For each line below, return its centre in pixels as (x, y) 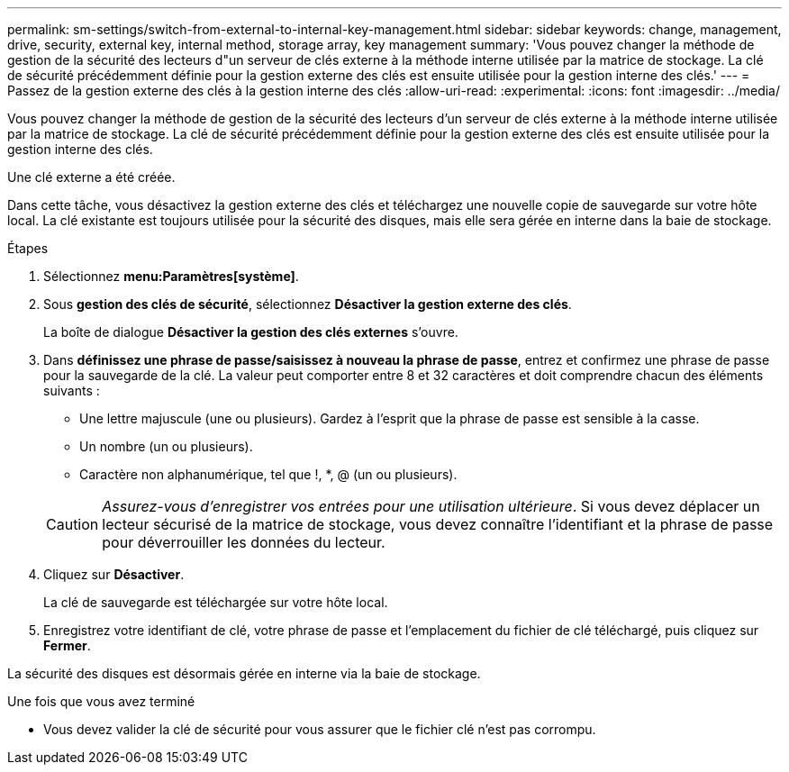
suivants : (72, 391)
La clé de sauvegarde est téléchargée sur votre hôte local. (216, 602)
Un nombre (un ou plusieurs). (166, 446)
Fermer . (67, 645)
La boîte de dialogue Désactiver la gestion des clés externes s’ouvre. (251, 332)
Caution (73, 524)
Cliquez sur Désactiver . (114, 574)
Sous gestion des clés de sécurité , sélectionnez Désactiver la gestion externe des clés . (308, 304)
